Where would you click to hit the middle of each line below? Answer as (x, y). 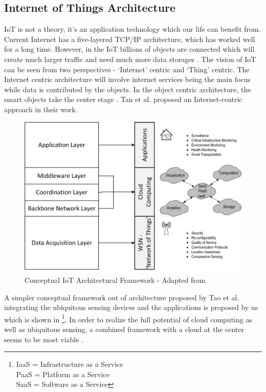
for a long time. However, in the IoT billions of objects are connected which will (129, 49)
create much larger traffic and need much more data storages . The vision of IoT (130, 59)
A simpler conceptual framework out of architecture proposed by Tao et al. (122, 297)
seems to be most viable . (44, 339)
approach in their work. (41, 109)
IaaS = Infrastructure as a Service (70, 364)
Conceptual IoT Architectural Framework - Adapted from (115, 280)
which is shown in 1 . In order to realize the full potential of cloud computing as (128, 318)
